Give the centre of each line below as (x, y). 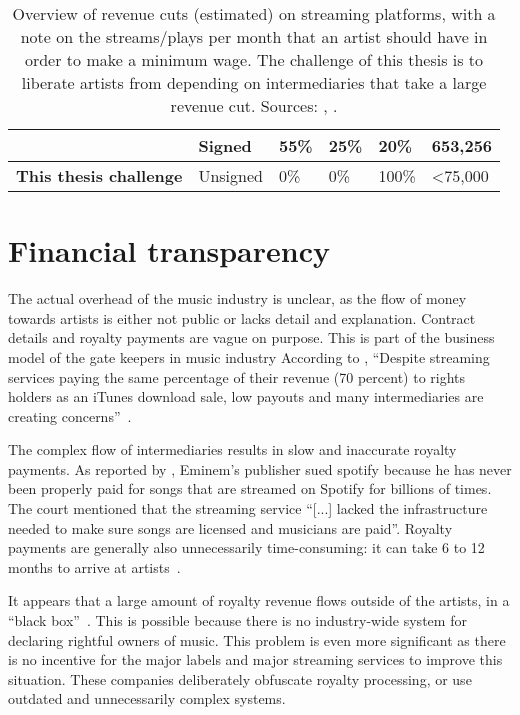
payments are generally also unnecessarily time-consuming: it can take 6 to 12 (246, 547)
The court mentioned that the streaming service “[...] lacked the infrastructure (248, 508)
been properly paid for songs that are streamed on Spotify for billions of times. (250, 488)
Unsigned (230, 175)
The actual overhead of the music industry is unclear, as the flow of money (237, 298)
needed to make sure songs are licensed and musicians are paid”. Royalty (230, 527)
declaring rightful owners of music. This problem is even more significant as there (257, 639)
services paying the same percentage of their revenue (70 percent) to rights (237, 376)
